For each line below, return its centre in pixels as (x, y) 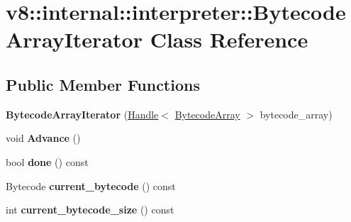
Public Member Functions (103, 84)
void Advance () (43, 138)
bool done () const (47, 161)
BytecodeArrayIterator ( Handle (82, 114)
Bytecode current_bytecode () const (91, 185)
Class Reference (229, 39)
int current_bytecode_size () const (90, 210)
